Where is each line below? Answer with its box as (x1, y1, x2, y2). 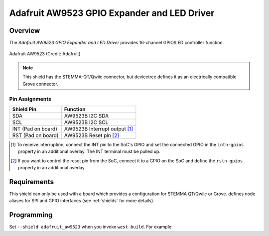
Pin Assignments (9, 96, 52, 103)
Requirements (9, 177, 54, 186)
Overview (9, 26, 40, 35)
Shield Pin (12, 106, 37, 113)
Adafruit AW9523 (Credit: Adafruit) (9, 51, 81, 57)
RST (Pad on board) (12, 132, 59, 139)
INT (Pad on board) (12, 125, 57, 132)
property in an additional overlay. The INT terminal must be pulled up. (18, 148, 160, 154)
